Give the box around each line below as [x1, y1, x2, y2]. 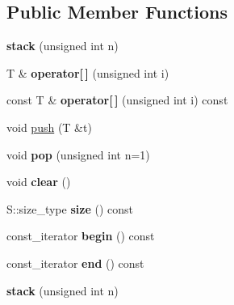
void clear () [6, 173, 71, 190]
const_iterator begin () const [6, 227, 155, 244]
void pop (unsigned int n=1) [6, 146, 150, 163]
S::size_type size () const [6, 200, 133, 217]
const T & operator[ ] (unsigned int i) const [6, 91, 228, 108]
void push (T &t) [6, 118, 92, 135]
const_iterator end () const [6, 254, 144, 271]
